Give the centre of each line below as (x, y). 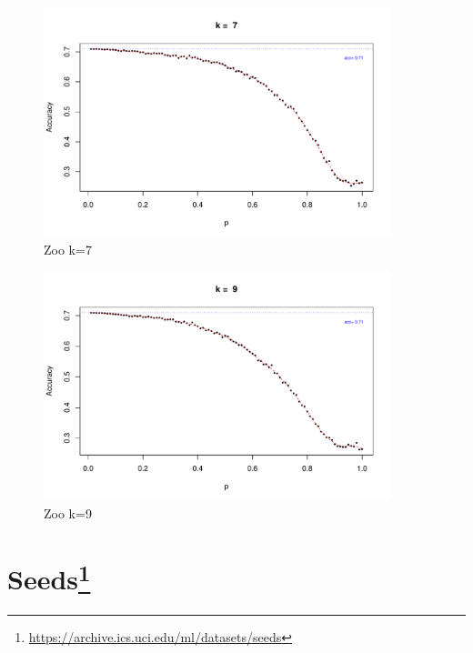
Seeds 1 (49, 577)
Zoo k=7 (68, 249)
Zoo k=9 (68, 512)
